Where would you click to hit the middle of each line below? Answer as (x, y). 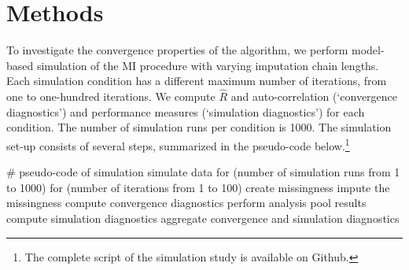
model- (368, 50)
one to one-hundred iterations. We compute (111, 96)
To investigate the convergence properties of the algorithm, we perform (177, 50)
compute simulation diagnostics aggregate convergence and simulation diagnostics (203, 218)
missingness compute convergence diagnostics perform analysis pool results (186, 203)
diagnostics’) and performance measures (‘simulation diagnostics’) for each (186, 111)
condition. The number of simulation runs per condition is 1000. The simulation (199, 127)
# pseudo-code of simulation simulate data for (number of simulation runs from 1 (203, 172)
